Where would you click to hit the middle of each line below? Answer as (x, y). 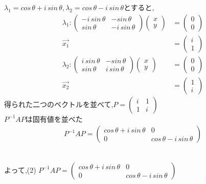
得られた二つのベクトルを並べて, (59, 104)
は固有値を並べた (54, 119)
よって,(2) (20, 169)
